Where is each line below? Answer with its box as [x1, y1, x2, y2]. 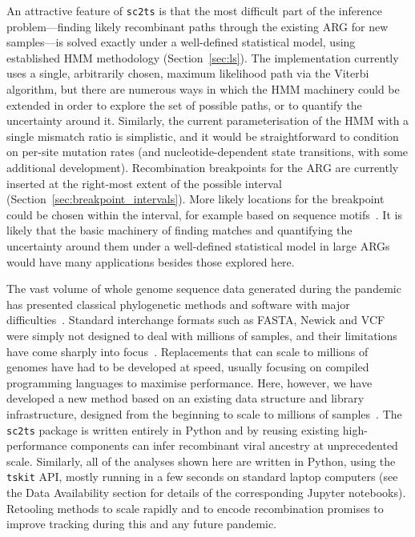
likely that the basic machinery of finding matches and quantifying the [6, 222, 353, 238]
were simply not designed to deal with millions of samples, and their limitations [6, 327, 397, 343]
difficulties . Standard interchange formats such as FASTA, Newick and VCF [6, 311, 385, 328]
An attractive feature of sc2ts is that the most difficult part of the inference [6, 2, 382, 18]
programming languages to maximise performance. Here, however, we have [6, 374, 373, 391]
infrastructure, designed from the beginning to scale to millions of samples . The [6, 405, 402, 422]
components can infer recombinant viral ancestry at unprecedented [71, 437, 398, 454]
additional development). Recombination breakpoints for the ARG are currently [6, 159, 399, 175]
